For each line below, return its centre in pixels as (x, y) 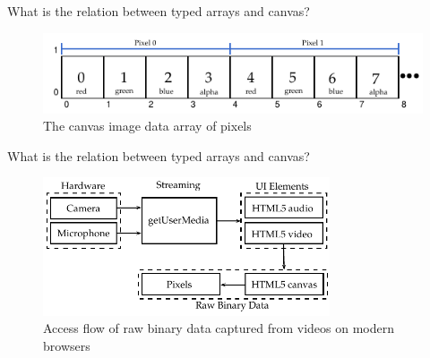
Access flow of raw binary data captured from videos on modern (219, 328)
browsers (67, 345)
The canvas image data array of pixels (147, 126)
